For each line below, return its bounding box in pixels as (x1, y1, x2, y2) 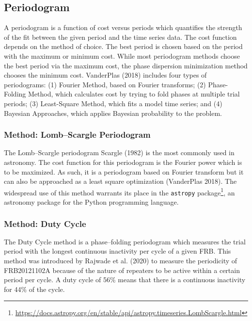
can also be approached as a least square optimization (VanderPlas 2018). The (4, 176, 237, 186)
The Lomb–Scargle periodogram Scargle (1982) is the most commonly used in (4, 147, 235, 158)
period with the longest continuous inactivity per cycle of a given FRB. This (4, 246, 231, 256)
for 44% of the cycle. (4, 284, 65, 294)
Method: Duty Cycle (4, 217, 86, 229)
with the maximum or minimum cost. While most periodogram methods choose (4, 50, 240, 61)
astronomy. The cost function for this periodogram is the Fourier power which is (4, 157, 242, 167)
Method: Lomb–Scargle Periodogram (4, 128, 151, 141)
